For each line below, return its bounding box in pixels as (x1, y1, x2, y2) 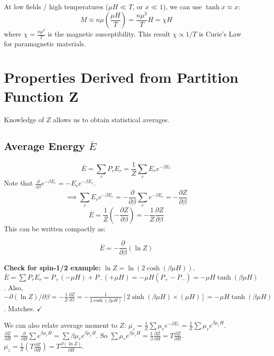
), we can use (163, 1, 202, 11)
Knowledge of (4, 114, 44, 124)
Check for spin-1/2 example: (4, 262, 101, 273)
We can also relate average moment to (4, 319, 118, 330)
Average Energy (4, 138, 85, 153)
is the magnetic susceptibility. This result (48, 29, 171, 38)
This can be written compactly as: (4, 223, 106, 233)
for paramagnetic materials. (4, 38, 86, 48)
